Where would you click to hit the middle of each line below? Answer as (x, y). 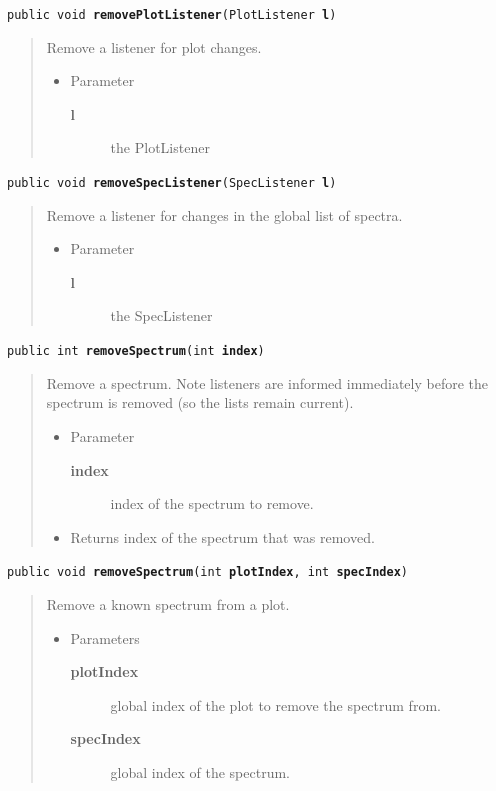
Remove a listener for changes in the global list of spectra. (224, 214)
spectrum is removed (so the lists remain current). (200, 402)
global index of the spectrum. (200, 771)
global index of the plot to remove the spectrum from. (275, 704)
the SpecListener (161, 315)
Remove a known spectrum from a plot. (168, 603)
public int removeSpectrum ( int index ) (136, 351)
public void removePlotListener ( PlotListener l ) (172, 15)
